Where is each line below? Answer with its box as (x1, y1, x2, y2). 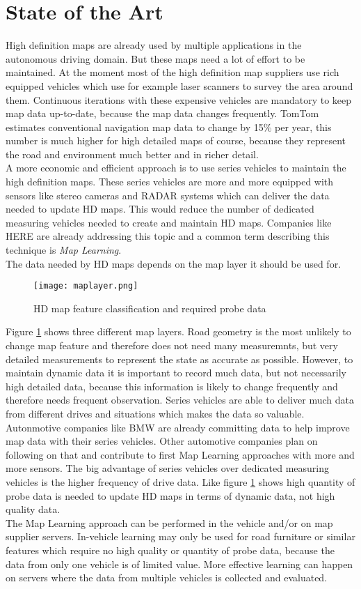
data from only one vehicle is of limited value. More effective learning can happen (6, 556, 353, 571)
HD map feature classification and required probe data (33, 300, 266, 315)
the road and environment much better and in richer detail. (6, 146, 259, 161)
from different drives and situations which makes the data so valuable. (6, 406, 305, 421)
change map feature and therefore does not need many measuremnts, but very (6, 338, 338, 353)
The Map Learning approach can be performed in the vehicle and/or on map (6, 515, 333, 530)
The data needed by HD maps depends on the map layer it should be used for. (6, 256, 342, 270)
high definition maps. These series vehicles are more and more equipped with (6, 174, 334, 189)
